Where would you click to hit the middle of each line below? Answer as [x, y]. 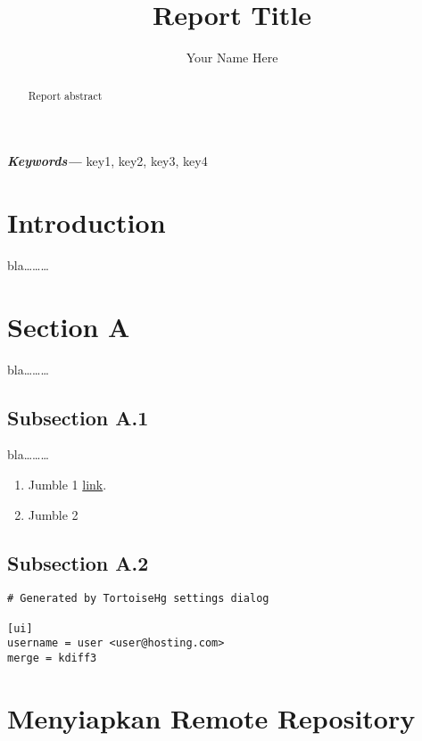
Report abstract [65, 95]
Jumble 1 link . [67, 484]
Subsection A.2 [78, 562]
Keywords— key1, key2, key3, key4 [108, 161]
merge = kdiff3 [52, 659]
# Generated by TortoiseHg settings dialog [138, 599]
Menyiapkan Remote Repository [211, 717]
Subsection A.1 [78, 417]
